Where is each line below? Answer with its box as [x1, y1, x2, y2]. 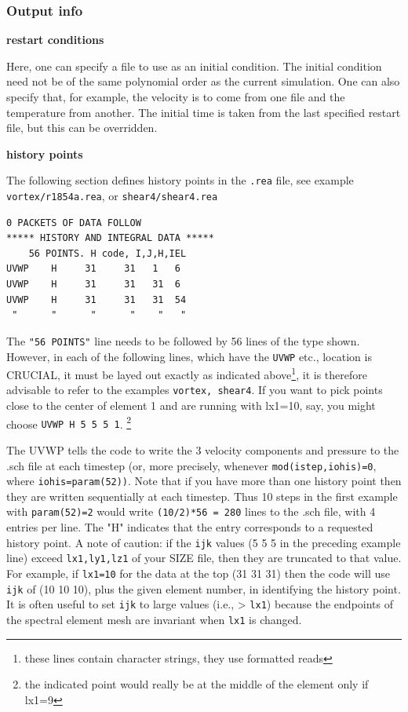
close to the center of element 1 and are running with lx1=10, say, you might [6, 397, 376, 414]
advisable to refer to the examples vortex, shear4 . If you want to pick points [6, 382, 383, 398]
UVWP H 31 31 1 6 [6, 263, 180, 275]
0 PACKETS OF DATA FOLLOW [6, 217, 141, 228]
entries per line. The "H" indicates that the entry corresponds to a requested [6, 519, 373, 535]
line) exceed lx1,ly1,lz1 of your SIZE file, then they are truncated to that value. [6, 550, 402, 566]
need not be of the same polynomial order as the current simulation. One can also [6, 73, 400, 89]
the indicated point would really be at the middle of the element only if [24, 676, 369, 692]
